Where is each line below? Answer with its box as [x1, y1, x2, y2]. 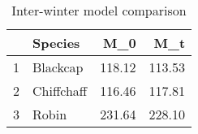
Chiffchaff [32, 81, 88, 100]
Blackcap [32, 58, 84, 76]
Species [32, 33, 80, 52]
